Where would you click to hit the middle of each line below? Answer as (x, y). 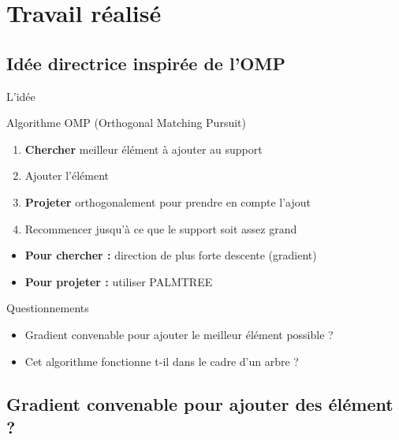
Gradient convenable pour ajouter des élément (200, 403)
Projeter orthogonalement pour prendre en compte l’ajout (168, 201)
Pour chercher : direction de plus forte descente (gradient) (171, 255)
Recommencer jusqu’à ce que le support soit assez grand (161, 228)
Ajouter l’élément (67, 175)
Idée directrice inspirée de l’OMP (146, 63)
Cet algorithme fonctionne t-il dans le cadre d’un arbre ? (162, 361)
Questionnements (48, 308)
